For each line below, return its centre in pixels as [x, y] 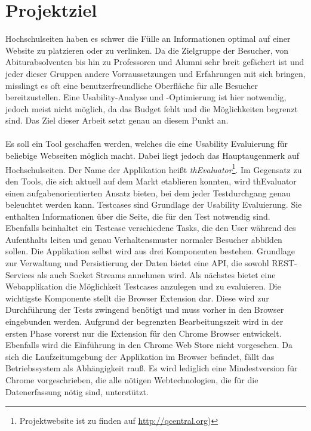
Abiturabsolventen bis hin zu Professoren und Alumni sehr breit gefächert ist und [155, 62]
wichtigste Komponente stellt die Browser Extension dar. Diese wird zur [137, 298]
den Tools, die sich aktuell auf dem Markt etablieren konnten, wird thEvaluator [151, 181]
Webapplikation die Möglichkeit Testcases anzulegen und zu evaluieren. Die [143, 286]
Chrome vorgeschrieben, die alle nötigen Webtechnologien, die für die [132, 380]
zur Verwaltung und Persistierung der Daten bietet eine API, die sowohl [137, 263]
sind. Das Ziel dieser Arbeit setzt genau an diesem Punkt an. [117, 120]
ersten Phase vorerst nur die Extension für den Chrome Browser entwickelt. [144, 333]
